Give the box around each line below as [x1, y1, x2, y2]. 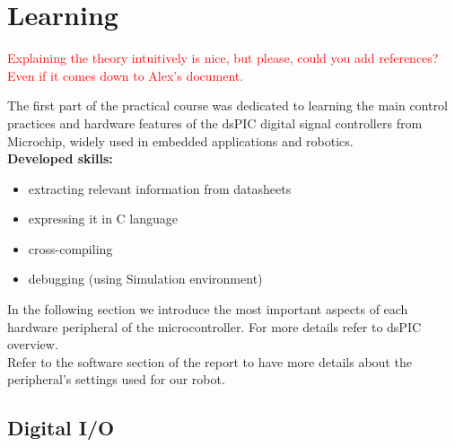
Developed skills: [7, 149, 113, 168]
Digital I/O [7, 414, 115, 442]
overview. [7, 335, 58, 354]
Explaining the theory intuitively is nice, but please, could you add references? [7, 48, 439, 67]
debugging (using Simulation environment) [28, 269, 263, 288]
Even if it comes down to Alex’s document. [7, 66, 244, 84]
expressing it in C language [28, 209, 179, 228]
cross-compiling [28, 239, 113, 258]
